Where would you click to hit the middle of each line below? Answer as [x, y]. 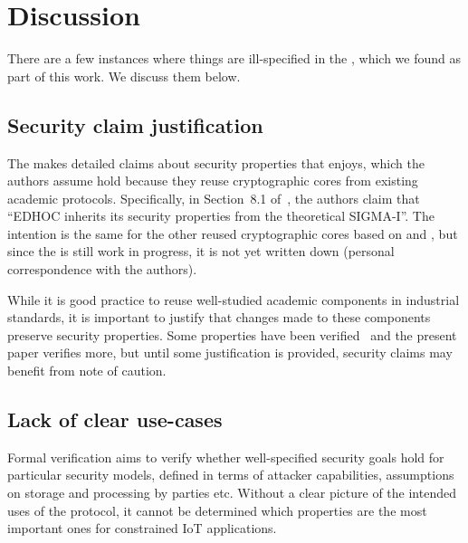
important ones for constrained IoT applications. [142, 528]
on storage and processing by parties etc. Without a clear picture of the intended [232, 493]
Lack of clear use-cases [115, 419]
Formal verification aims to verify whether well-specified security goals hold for [226, 457]
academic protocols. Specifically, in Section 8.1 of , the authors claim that [214, 198]
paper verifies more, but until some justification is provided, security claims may [230, 352]
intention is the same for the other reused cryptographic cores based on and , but [233, 233]
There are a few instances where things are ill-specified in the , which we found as [234, 58]
